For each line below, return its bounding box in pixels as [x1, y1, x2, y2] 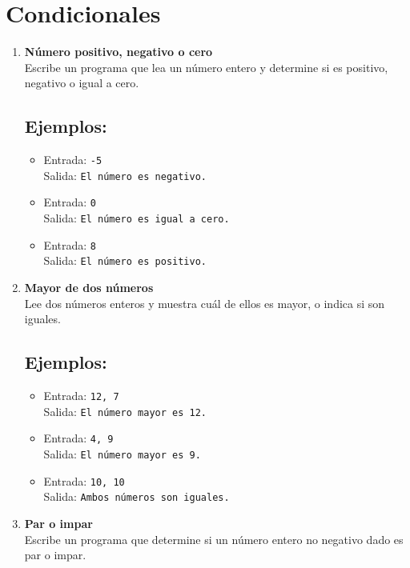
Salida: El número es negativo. [43, 166, 207, 183]
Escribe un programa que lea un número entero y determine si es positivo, [24, 58, 388, 75]
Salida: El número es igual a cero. [43, 210, 230, 226]
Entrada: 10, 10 [43, 472, 125, 489]
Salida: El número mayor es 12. [43, 402, 207, 419]
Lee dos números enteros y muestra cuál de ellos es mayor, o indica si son [24, 294, 385, 311]
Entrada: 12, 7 [43, 387, 119, 404]
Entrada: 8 [43, 236, 96, 253]
